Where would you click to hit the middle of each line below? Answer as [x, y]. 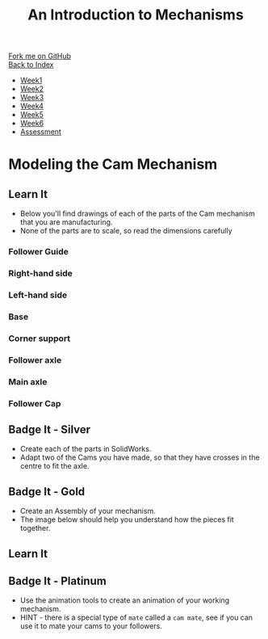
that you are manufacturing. [66, 222]
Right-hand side [40, 274]
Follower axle [35, 359]
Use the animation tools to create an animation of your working [125, 600]
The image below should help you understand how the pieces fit [127, 519]
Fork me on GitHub [40, 56]
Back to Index [31, 65]
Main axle [28, 381]
